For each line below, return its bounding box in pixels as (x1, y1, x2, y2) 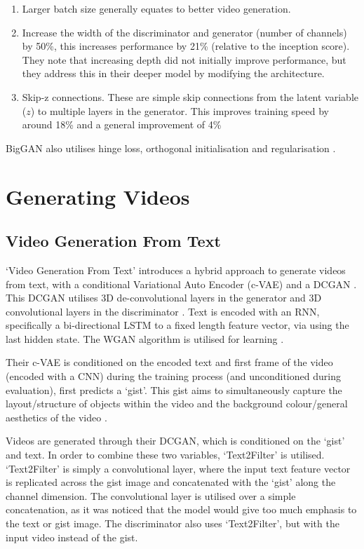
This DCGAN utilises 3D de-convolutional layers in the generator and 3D (6, 290, 322, 305)
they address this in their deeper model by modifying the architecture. (22, 66, 325, 81)
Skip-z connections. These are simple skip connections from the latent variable (22, 89, 358, 104)
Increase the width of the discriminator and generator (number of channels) (22, 25, 347, 39)
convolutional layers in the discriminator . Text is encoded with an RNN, (6, 304, 320, 318)
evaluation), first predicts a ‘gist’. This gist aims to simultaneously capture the (6, 382, 342, 397)
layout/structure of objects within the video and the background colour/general (6, 396, 348, 411)
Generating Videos (6, 182, 190, 210)
